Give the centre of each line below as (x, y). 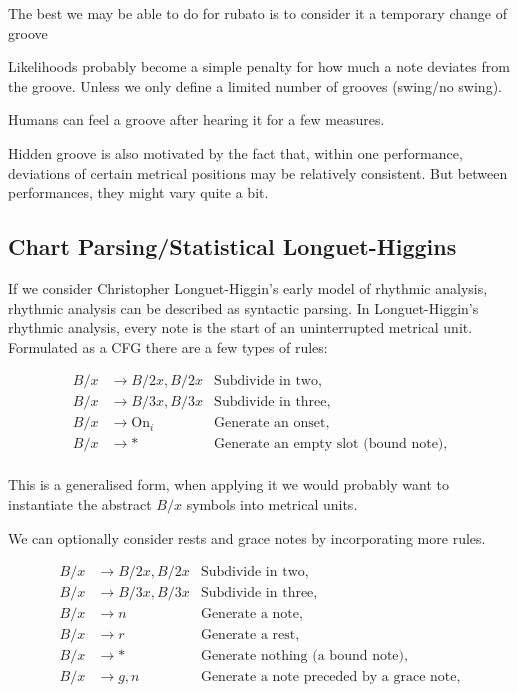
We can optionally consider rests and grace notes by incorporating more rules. (247, 537)
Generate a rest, (250, 635)
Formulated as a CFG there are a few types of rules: (168, 346)
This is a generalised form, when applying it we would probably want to (228, 484)
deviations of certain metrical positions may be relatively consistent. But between (258, 172)
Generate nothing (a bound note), (304, 656)
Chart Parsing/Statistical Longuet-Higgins (232, 246)
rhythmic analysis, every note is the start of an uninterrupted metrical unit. (240, 327)
